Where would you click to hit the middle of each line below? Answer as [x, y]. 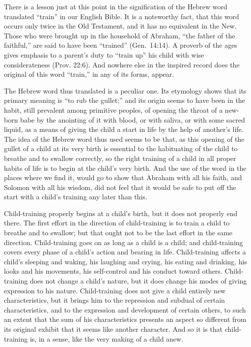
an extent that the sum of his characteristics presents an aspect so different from [125, 319]
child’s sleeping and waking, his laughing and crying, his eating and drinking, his [125, 261]
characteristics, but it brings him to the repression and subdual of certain [114, 300]
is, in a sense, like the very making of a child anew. [107, 338]
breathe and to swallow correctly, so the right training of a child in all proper [120, 158]
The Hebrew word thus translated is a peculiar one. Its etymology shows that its [125, 90]
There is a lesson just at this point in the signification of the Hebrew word [116, 6]
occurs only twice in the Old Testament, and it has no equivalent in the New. [120, 26]
